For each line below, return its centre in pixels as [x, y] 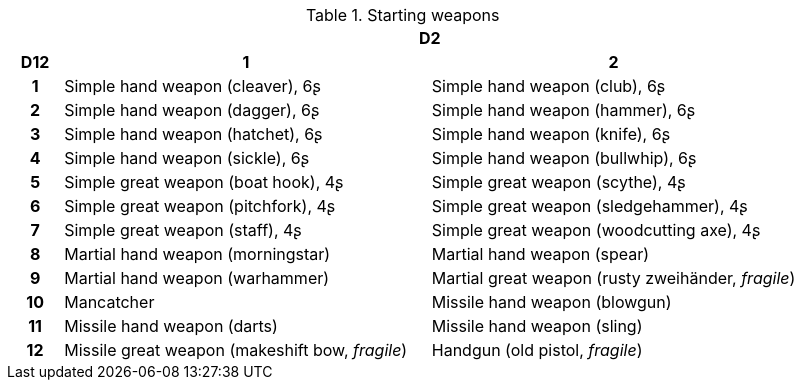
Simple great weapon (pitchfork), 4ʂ [200, 206]
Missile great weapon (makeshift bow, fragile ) [236, 350]
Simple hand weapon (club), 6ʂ [548, 86]
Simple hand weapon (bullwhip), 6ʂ [564, 158]
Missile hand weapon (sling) [537, 326]
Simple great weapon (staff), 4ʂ [183, 230]
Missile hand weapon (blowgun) [551, 302]
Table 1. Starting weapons [402, 15]
